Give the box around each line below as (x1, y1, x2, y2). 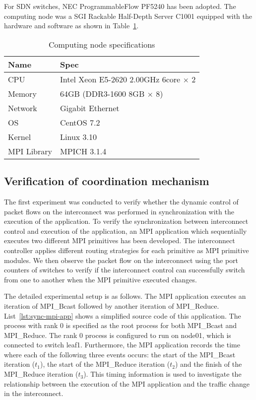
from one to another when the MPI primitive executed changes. (4, 274, 197, 284)
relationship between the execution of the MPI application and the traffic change (4, 378, 250, 389)
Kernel (8, 131, 31, 142)
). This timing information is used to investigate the (83, 369, 242, 379)
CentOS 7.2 (60, 116, 100, 128)
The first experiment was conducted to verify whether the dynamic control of (4, 196, 239, 206)
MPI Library (8, 145, 53, 157)
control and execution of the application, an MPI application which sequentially (4, 225, 247, 236)
